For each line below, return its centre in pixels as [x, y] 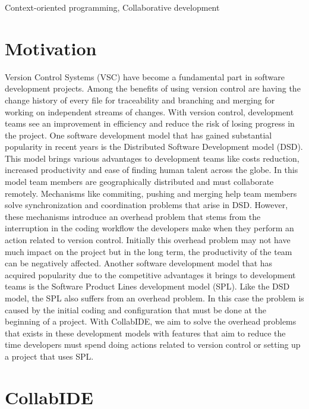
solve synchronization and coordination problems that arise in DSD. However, [146, 205]
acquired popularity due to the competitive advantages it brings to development [150, 274]
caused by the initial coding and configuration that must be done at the [136, 309]
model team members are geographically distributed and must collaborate [139, 182]
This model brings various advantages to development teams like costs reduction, [152, 158]
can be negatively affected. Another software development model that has [139, 263]
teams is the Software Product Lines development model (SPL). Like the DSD [147, 286]
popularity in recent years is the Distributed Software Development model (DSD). [154, 147]
